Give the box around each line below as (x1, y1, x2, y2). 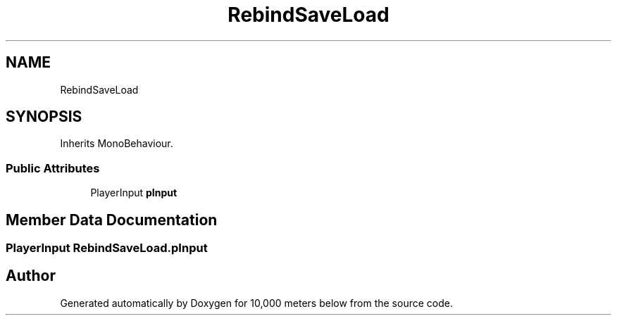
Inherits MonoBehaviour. (60, 137, 173, 150)
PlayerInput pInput (90, 187, 177, 199)
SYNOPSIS (6, 108, 82, 126)
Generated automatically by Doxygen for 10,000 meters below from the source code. (60, 296, 453, 309)
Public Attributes (6, 160, 100, 175)
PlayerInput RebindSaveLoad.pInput (6, 241, 208, 256)
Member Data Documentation (6, 210, 218, 229)
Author (6, 267, 56, 285)
